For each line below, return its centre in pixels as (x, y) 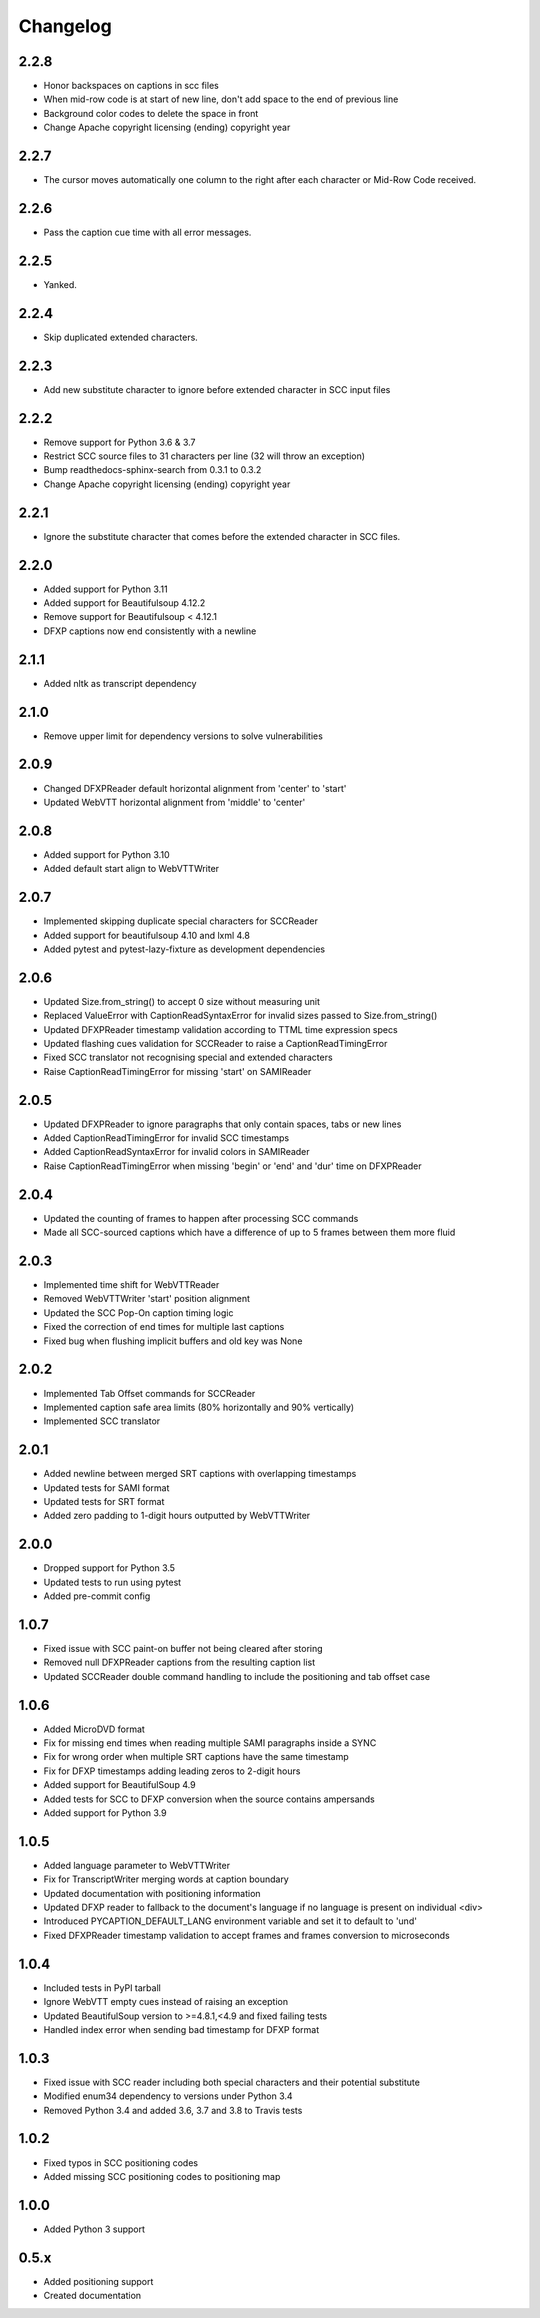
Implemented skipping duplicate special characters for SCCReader (181, 921)
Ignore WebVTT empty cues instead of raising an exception (166, 2002)
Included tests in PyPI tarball (102, 1987)
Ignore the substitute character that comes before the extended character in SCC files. (222, 536)
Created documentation (92, 2296)
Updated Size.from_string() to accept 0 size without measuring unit (181, 1001)
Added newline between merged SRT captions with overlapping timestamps (200, 1474)
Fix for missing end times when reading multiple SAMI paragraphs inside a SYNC (210, 1743)
